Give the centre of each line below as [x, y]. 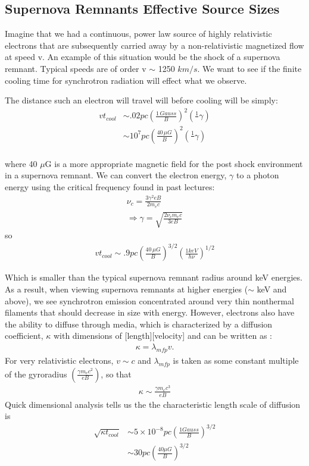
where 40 [21, 163]
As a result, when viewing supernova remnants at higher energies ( [127, 289]
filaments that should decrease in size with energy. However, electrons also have [150, 312]
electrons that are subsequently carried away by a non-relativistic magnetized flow [154, 45]
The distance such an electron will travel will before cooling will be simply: [141, 100]
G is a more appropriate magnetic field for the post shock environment [174, 163]
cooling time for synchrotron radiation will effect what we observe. [126, 80]
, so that [116, 374]
